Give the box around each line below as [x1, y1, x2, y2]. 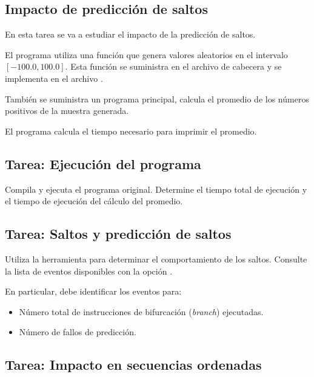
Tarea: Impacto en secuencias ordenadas [5, 355, 262, 374]
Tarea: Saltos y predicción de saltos [5, 224, 232, 243]
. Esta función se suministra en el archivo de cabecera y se [65, 60, 282, 73]
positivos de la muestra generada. [5, 104, 129, 117]
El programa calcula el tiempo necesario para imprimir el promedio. [5, 124, 257, 137]
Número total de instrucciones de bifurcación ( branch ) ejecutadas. [19, 305, 264, 318]
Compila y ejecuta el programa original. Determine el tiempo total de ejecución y [5, 182, 307, 195]
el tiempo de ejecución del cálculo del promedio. [5, 195, 183, 207]
